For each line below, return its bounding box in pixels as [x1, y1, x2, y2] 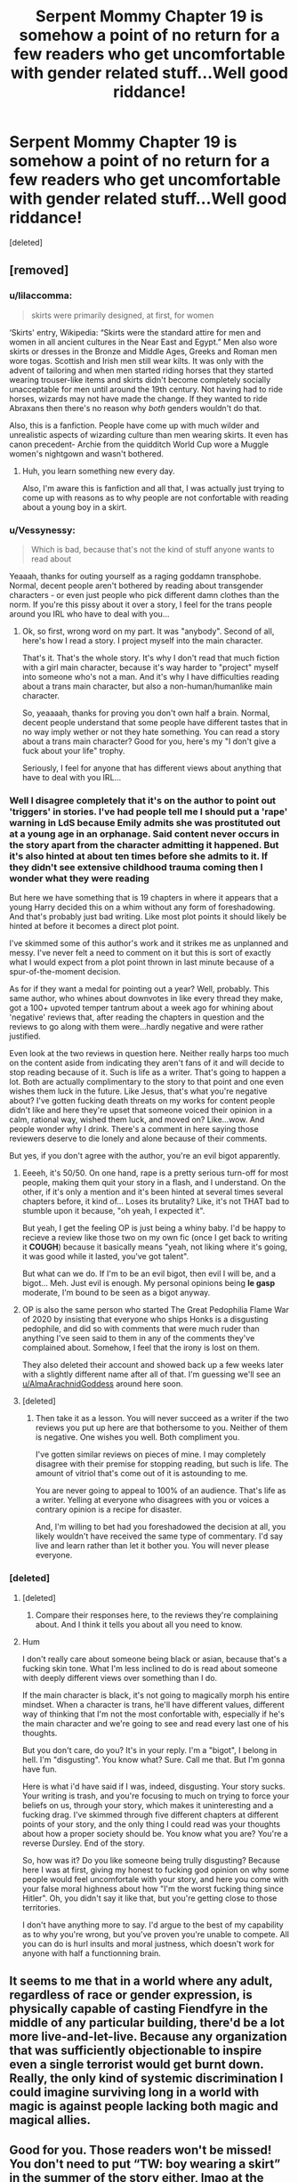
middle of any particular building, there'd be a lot [9, 2015, 285, 2030]
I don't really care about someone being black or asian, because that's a [21, 1653, 287, 1664]
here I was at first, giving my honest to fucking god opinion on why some [21, 1864, 290, 1875]
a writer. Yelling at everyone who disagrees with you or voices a [35, 1495, 270, 1506]
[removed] [9, 263, 69, 278]
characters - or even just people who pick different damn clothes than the [9, 589, 280, 600]
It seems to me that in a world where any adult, [9, 1973, 273, 1988]
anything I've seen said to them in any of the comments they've [21, 1333, 255, 1344]
